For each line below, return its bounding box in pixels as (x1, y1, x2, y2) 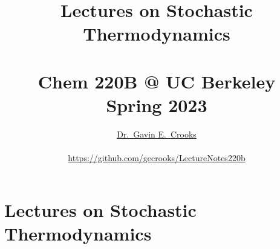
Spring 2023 (106, 92, 207, 117)
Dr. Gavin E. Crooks (117, 127, 197, 140)
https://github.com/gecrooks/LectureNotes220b (68, 151, 246, 164)
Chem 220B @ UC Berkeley (37, 68, 276, 93)
